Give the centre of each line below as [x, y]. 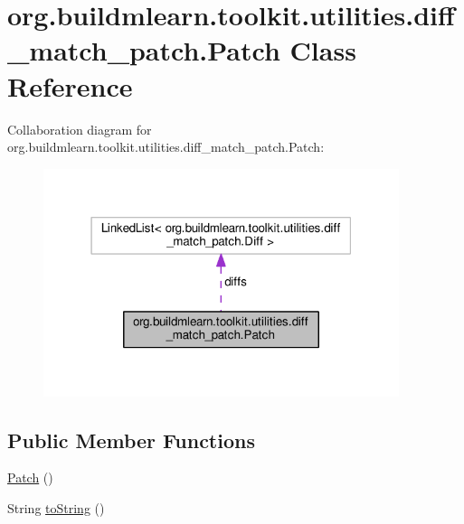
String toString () [56, 508]
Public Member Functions [131, 440]
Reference [70, 85]
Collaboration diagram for [80, 129]
